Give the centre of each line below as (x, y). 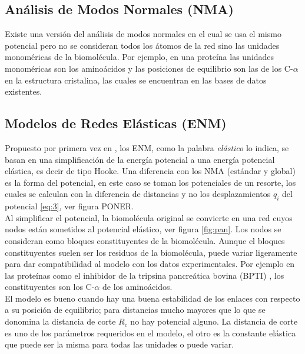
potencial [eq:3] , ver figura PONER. (69, 206)
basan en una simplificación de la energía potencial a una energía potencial (140, 159)
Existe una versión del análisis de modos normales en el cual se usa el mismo (143, 34)
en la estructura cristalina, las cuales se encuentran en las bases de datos (136, 80)
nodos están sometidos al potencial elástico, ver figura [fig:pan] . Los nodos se (143, 229)
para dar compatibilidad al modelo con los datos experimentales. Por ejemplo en (150, 264)
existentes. (24, 91)
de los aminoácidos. (137, 287)
